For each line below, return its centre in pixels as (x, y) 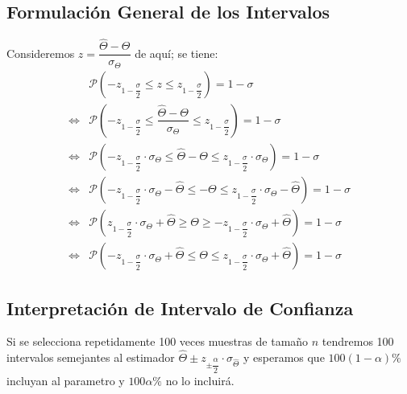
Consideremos (41, 53)
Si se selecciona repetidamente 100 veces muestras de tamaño (158, 341)
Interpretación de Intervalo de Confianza (180, 308)
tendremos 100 (358, 341)
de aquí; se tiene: (177, 53)
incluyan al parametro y (66, 380)
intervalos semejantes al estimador (91, 357)
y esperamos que (284, 357)
